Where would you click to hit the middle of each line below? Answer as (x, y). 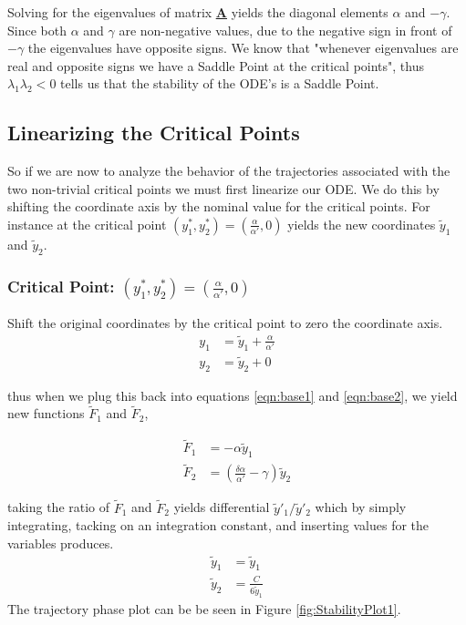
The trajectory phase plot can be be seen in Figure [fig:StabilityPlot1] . (204, 608)
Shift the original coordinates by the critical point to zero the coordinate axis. (225, 322)
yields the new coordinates (362, 224)
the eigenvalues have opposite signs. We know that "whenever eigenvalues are (243, 48)
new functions (46, 413)
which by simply (361, 507)
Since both (37, 30)
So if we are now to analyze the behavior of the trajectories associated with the (229, 171)
